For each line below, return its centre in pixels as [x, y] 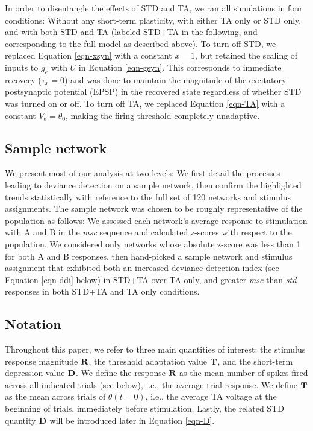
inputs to [22, 67]
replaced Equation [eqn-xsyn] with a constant [88, 55]
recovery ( [23, 79]
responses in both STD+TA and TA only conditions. [102, 291]
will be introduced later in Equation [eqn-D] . [132, 420]
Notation [33, 324]
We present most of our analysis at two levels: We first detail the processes [143, 173]
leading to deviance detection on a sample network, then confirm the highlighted [153, 184]
